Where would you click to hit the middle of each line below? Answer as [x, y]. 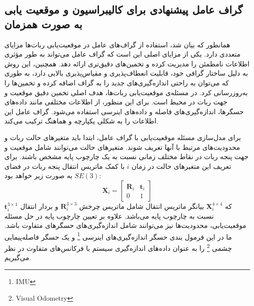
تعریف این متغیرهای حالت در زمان [181, 166]
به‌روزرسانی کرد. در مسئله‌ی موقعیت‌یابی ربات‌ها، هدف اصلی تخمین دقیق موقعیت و [126, 92]
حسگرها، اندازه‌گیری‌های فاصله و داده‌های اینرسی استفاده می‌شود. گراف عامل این [124, 111]
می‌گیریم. [18, 257]
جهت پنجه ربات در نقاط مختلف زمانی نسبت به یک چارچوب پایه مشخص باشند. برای [127, 156]
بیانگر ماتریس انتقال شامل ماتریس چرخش [142, 206]
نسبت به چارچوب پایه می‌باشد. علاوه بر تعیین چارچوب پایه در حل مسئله [109, 215]
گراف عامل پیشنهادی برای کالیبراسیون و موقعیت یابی [124, 10]
